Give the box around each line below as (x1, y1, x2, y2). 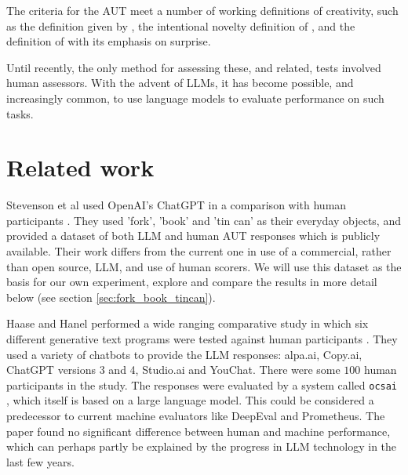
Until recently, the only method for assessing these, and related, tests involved (6, 59, 381, 75)
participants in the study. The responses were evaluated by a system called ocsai (6, 376, 398, 393)
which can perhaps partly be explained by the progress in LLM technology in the (6, 438, 397, 455)
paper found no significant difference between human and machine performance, (6, 422, 391, 439)
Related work (6, 151, 155, 183)
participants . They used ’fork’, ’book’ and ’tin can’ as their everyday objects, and (6, 212, 401, 228)
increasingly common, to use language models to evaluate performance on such (6, 89, 384, 106)
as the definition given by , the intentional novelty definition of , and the (6, 17, 355, 34)
